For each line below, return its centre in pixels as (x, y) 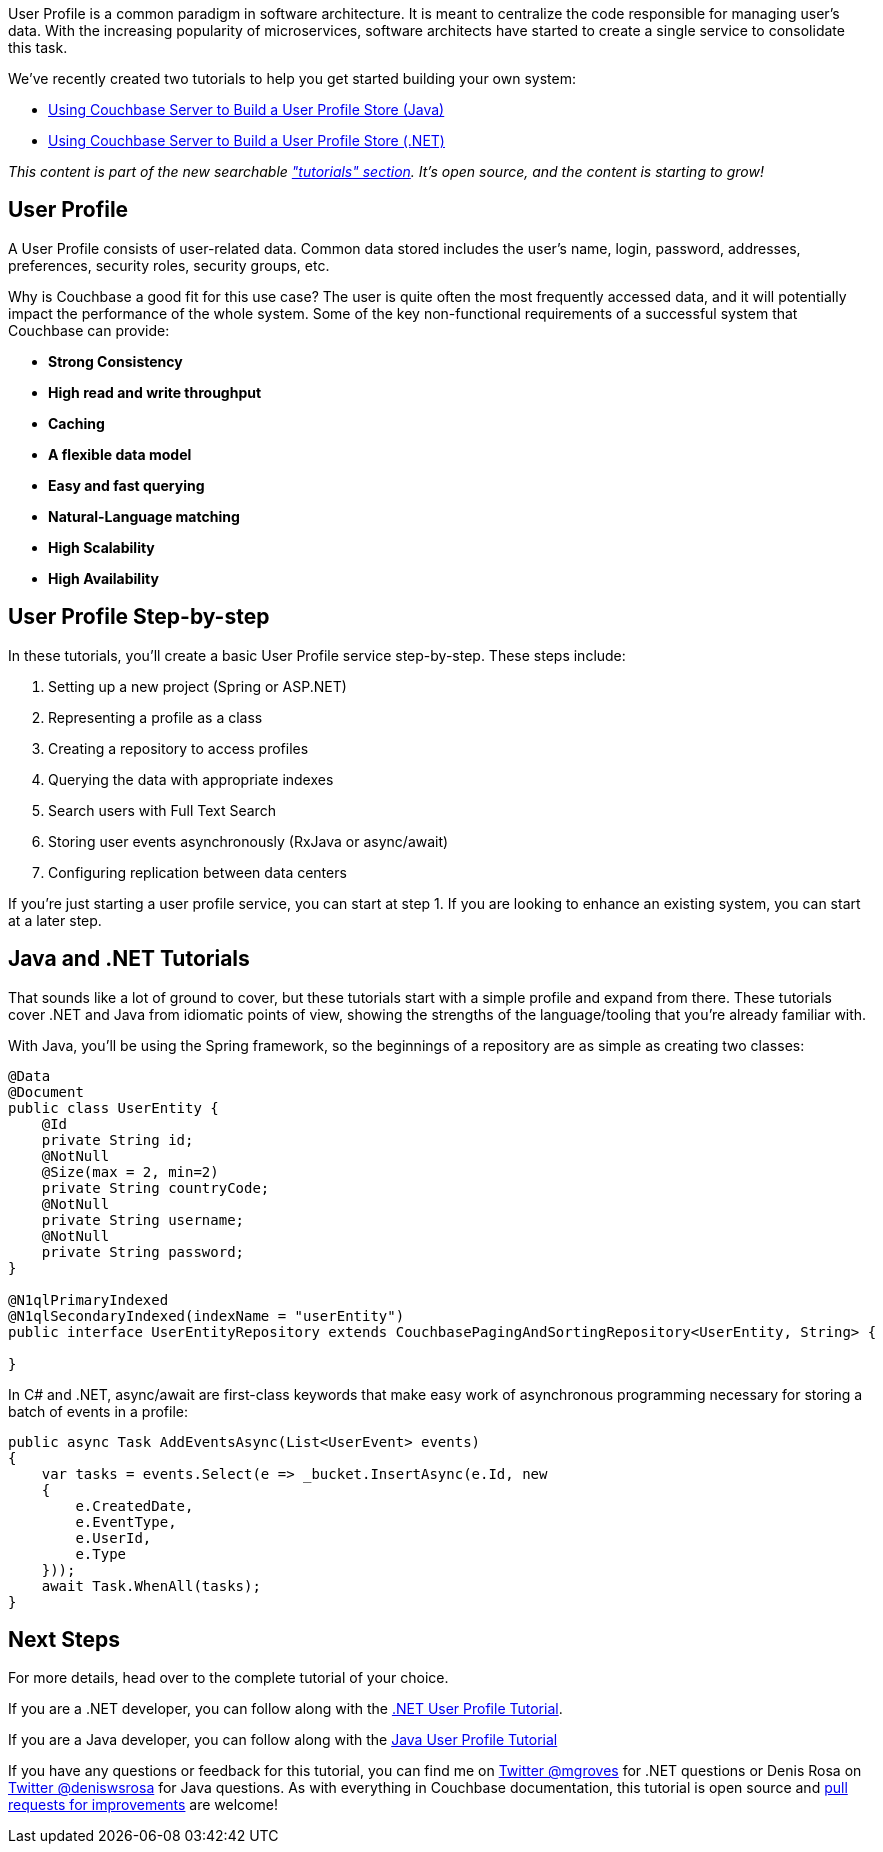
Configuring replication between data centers (197, 872)
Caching (76, 423)
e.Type (101, 1553)
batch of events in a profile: (98, 1411)
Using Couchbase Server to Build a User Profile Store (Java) (246, 109)
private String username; (143, 1219)
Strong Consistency (115, 361)
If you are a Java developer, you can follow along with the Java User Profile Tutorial (283, 1740)
